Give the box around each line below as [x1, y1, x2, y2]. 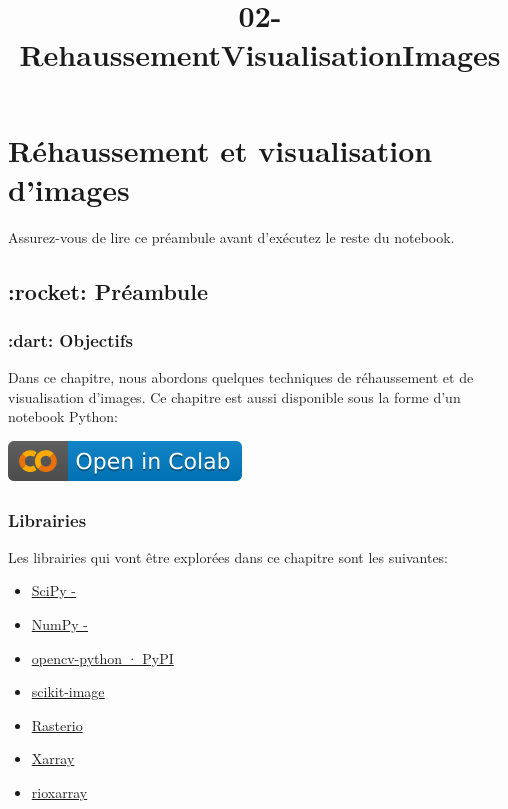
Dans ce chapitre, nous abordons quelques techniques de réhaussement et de [8, 367, 474, 388]
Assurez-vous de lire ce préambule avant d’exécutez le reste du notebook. [8, 226, 455, 247]
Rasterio [31, 714, 83, 735]
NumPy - [31, 614, 88, 635]
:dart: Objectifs [8, 327, 133, 352]
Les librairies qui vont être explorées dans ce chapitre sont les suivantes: [8, 546, 449, 567]
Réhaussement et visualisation [8, 129, 433, 170]
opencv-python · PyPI [31, 647, 174, 668]
